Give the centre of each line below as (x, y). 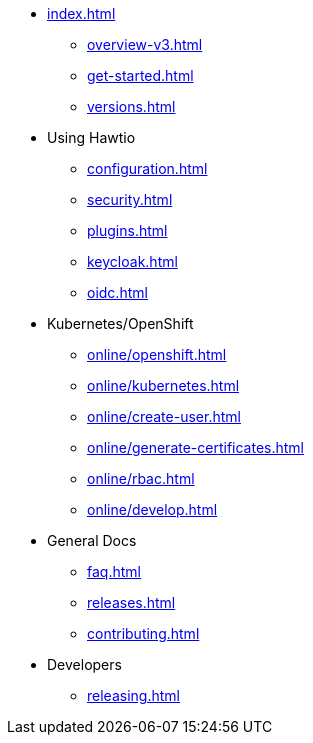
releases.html (131, 602)
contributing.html (143, 633)
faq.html (114, 571)
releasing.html (133, 695)
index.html (81, 13)
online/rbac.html (141, 478)
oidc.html (117, 292)
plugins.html (127, 230)
